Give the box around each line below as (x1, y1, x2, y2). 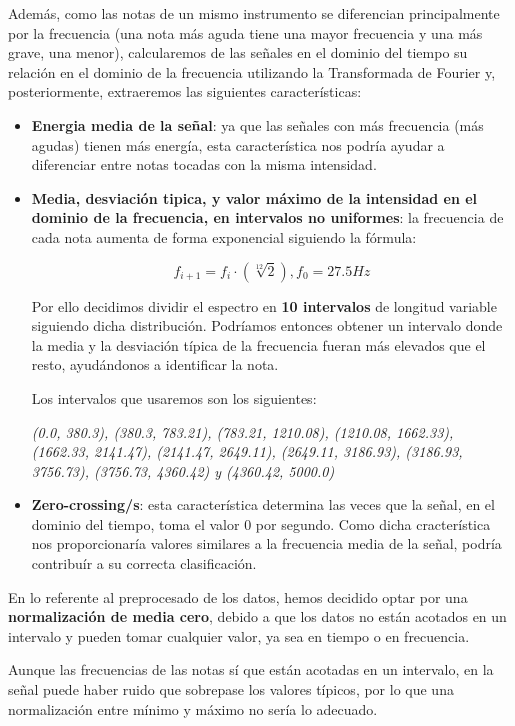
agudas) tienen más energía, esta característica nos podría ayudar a (31, 134, 445, 155)
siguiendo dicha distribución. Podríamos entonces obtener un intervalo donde (31, 315, 503, 336)
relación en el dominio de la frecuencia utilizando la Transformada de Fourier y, (8, 61, 496, 82)
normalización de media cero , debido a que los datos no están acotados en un (8, 606, 507, 627)
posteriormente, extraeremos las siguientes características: (8, 81, 362, 102)
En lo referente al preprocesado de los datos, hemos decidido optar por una (8, 586, 468, 607)
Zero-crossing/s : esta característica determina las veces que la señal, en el (31, 494, 495, 515)
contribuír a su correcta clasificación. (31, 553, 257, 574)
